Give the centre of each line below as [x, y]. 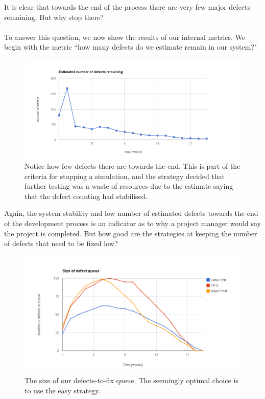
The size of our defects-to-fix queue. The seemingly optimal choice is [131, 380]
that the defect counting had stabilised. [86, 196]
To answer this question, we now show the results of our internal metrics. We [125, 37]
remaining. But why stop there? [54, 17]
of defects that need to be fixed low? [61, 243]
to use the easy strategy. [63, 390]
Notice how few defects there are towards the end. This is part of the [132, 166]
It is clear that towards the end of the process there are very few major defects [127, 7]
